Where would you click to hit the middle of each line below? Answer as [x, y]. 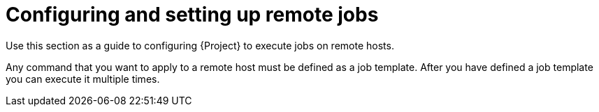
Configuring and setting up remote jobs [192, 15]
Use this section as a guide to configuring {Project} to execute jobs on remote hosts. [200, 45]
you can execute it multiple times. [83, 79]
